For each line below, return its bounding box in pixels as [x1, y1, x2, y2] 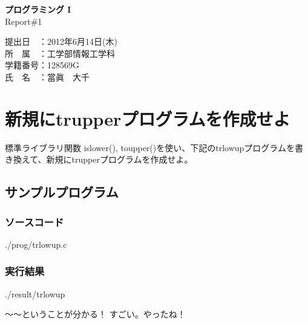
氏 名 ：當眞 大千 [5, 70, 90, 83]
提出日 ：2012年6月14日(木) [5, 35, 117, 48]
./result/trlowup [5, 287, 65, 300]
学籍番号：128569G [5, 59, 79, 71]
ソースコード [5, 214, 64, 229]
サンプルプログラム [5, 183, 119, 201]
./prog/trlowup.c [5, 238, 67, 250]
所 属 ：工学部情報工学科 [5, 47, 115, 59]
